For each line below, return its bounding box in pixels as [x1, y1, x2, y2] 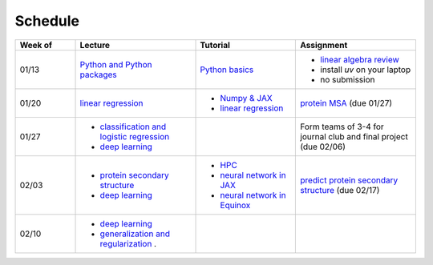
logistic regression [99, 130, 170, 142]
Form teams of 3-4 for [300, 121, 384, 132]
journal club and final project [300, 130, 408, 142]
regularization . [99, 238, 156, 249]
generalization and [99, 228, 170, 239]
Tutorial [200, 39, 230, 50]
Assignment [300, 39, 348, 50]
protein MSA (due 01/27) [300, 97, 393, 108]
